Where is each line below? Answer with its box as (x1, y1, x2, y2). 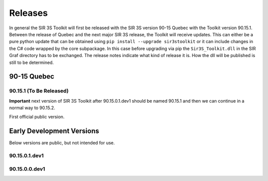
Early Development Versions (9, 127, 99, 135)
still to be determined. (9, 60, 54, 65)
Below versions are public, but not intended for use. (9, 140, 115, 146)
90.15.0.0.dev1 (9, 165, 46, 172)
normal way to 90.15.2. (9, 105, 56, 111)
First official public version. (9, 114, 65, 120)
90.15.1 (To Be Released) (9, 87, 69, 94)
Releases (9, 7, 48, 18)
